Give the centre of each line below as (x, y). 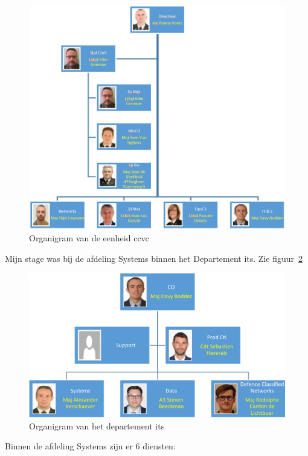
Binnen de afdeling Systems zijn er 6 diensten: (90, 446)
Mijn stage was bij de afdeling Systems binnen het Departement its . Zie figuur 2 (154, 258)
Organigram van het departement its (97, 425)
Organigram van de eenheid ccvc (89, 238)
